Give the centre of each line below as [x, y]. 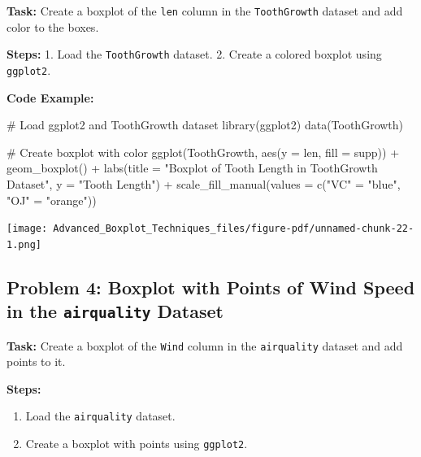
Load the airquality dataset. [100, 416]
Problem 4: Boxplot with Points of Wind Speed [211, 287]
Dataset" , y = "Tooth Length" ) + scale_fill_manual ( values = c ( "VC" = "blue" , [204, 183]
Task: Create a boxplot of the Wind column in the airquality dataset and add [205, 345]
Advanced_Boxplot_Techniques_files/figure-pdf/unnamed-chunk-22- [234, 229]
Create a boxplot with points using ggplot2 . [137, 444]
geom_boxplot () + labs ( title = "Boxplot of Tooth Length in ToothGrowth [192, 168]
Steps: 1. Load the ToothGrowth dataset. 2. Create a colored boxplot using [194, 54]
